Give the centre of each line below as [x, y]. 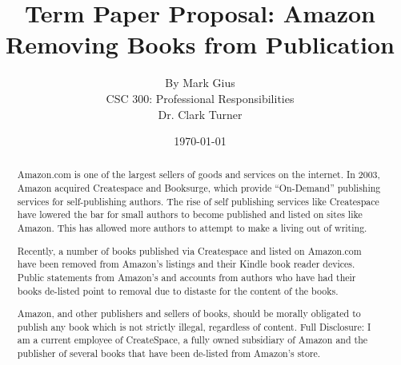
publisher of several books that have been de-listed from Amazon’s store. [169, 353]
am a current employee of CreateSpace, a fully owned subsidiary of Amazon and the [192, 340]
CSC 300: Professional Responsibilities [200, 98]
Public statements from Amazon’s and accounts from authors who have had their [186, 277]
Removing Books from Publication [200, 44]
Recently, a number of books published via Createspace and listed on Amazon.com [189, 250]
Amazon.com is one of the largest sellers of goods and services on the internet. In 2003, [198, 175]
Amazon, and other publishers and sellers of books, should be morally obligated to [189, 313]
